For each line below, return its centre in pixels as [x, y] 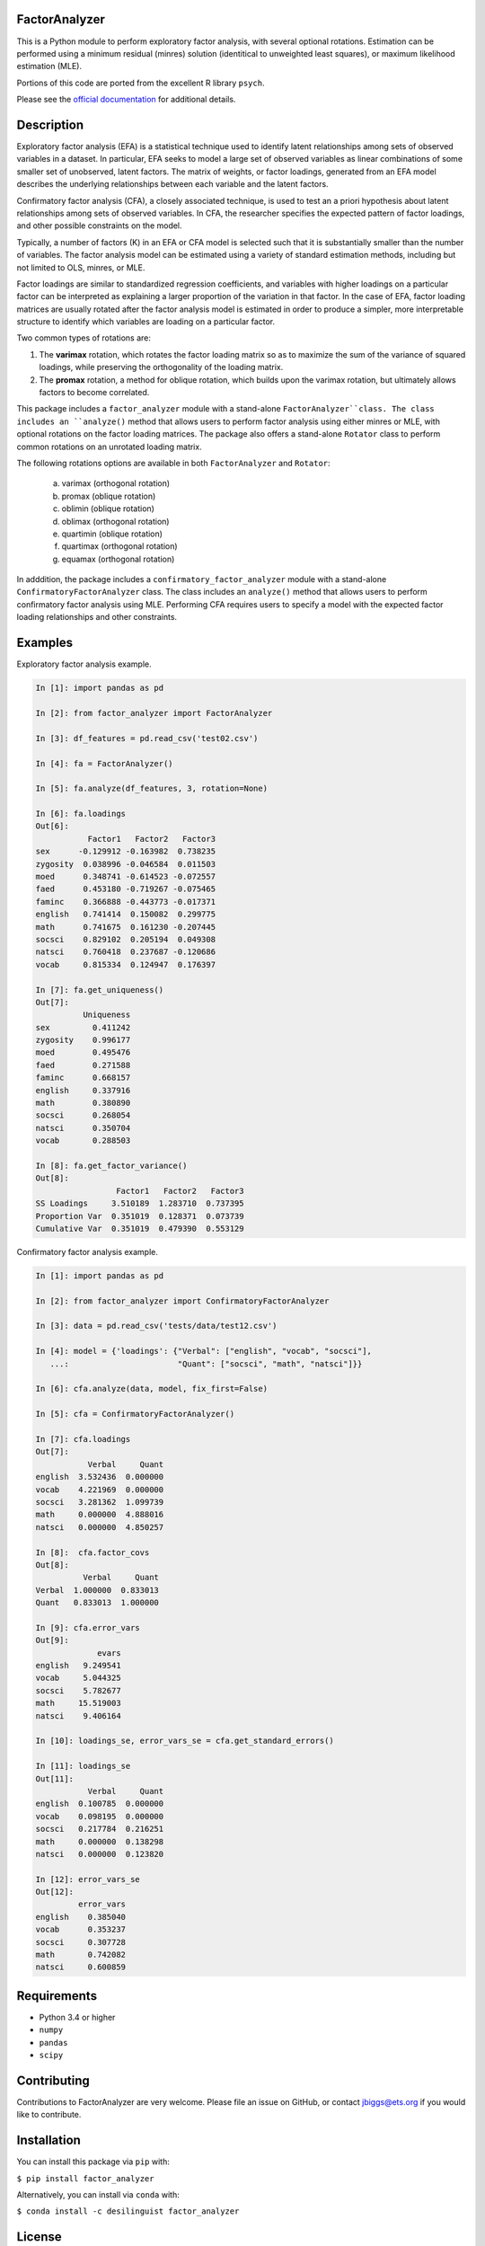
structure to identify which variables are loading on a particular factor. [146, 322]
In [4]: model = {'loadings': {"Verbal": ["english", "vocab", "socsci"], [204, 1351]
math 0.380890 [83, 1103]
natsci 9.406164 [78, 1715]
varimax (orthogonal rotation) [116, 483]
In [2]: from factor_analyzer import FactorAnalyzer [154, 713]
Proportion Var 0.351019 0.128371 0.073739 [140, 1216]
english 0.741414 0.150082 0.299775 [125, 915]
